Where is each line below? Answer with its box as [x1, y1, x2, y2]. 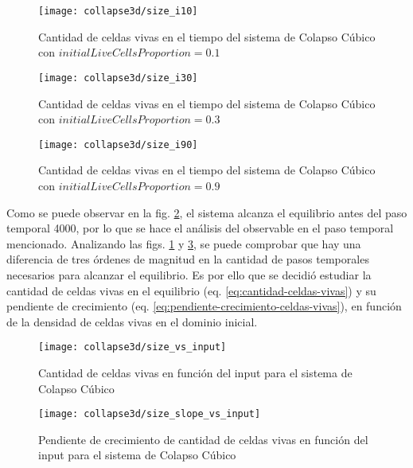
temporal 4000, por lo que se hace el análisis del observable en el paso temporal [6, 220, 394, 236]
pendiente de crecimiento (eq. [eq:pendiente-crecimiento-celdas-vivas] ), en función [6, 298, 402, 314]
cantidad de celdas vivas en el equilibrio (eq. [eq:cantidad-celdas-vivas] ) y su [6, 282, 376, 298]
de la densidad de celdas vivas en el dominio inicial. [6, 313, 258, 330]
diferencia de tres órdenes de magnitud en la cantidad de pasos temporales [6, 251, 369, 267]
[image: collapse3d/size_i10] [38, 6, 198, 17]
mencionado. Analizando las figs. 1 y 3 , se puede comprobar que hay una [6, 235, 361, 252]
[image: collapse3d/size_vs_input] [38, 341, 227, 353]
